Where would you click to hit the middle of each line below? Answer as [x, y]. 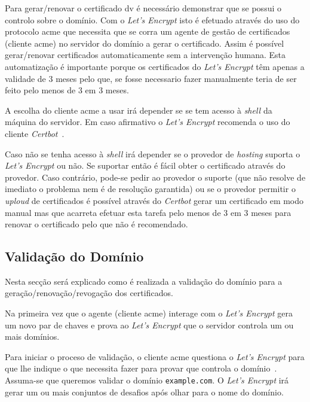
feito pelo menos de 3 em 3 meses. [67, 90]
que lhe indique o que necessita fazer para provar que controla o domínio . [141, 368]
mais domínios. [32, 336]
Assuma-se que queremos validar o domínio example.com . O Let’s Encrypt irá [147, 380]
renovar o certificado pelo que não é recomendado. [96, 224]
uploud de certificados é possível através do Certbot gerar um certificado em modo [154, 200]
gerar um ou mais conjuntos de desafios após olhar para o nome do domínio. [144, 392]
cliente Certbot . [35, 133]
